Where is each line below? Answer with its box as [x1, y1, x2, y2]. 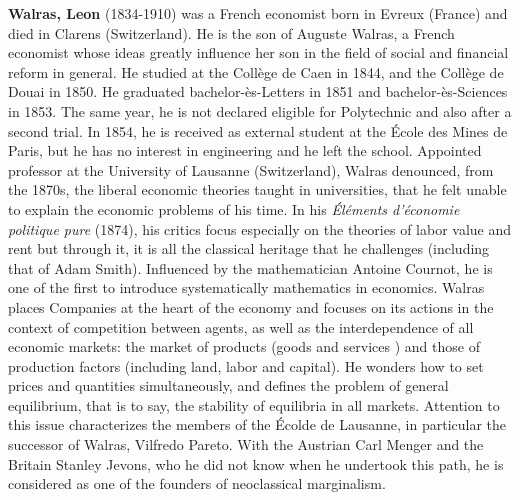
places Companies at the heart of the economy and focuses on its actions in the [8, 296, 494, 317]
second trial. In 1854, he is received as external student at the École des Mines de [8, 120, 508, 141]
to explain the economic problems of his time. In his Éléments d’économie [8, 198, 460, 219]
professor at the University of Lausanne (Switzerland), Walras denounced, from [8, 159, 494, 180]
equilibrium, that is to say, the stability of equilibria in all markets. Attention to [8, 394, 500, 415]
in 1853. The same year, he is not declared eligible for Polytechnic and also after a [8, 100, 512, 121]
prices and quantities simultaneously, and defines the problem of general [8, 375, 449, 396]
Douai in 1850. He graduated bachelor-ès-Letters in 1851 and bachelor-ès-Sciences [8, 81, 508, 102]
